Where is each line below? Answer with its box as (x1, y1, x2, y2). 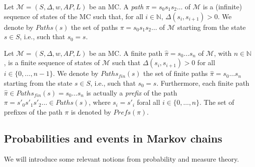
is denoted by (71, 106, 112, 117)
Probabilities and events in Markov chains (4, 130, 223, 145)
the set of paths (71, 22, 118, 32)
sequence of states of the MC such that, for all (4, 11, 143, 21)
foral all (137, 97, 160, 107)
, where (88, 97, 111, 107)
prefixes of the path (4, 106, 63, 117)
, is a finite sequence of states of (4, 57, 100, 68)
